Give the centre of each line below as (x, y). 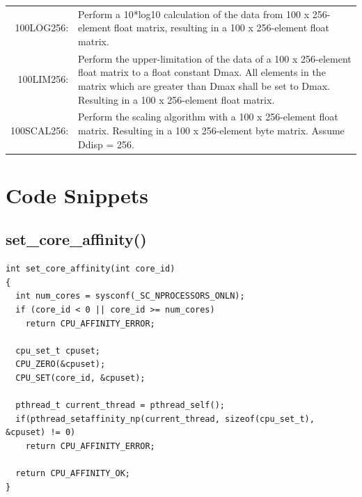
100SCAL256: (40, 130)
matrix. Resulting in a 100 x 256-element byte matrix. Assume (211, 130)
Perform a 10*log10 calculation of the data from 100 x (194, 14)
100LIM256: (43, 79)
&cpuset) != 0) (41, 433)
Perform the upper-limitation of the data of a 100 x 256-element (215, 58)
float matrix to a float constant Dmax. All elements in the (202, 72)
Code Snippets (77, 195)
